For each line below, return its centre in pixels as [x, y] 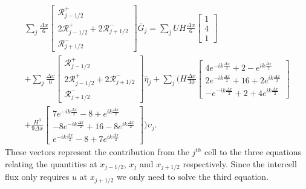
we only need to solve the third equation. [193, 177]
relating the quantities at [51, 163]
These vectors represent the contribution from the [97, 152]
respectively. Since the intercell [240, 163]
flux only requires [37, 177]
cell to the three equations [253, 152]
